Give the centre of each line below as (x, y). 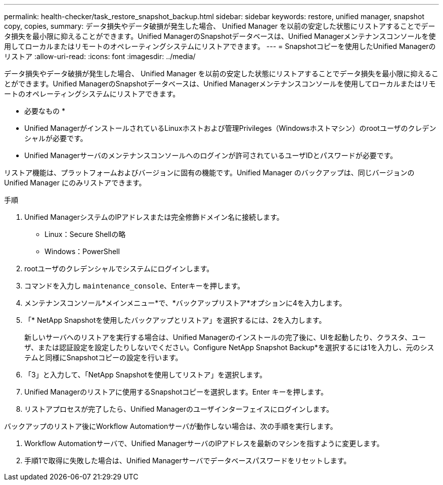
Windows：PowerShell (82, 251)
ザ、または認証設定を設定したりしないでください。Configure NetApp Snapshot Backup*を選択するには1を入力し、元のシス (229, 347)
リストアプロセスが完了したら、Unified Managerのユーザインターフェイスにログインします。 (179, 409)
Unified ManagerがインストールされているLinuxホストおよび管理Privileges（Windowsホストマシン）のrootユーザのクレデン (230, 128)
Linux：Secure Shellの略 (85, 234)
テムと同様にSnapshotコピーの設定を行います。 (103, 357)
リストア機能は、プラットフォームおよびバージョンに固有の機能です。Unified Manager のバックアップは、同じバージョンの (209, 173)
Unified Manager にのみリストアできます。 (75, 183)
